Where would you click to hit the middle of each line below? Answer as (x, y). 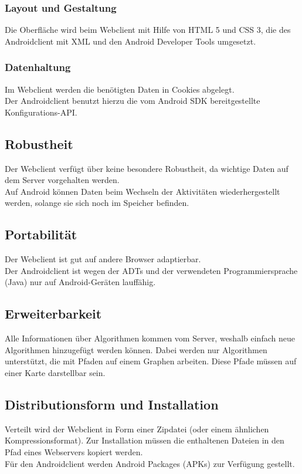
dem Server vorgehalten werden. (62, 180)
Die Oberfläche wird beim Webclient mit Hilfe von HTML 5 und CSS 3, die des (148, 30)
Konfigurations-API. (41, 112)
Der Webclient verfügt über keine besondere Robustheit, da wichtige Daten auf (147, 168)
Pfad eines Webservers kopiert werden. (74, 451)
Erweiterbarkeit (53, 314)
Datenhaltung (38, 67)
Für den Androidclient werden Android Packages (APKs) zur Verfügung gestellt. (150, 463)
